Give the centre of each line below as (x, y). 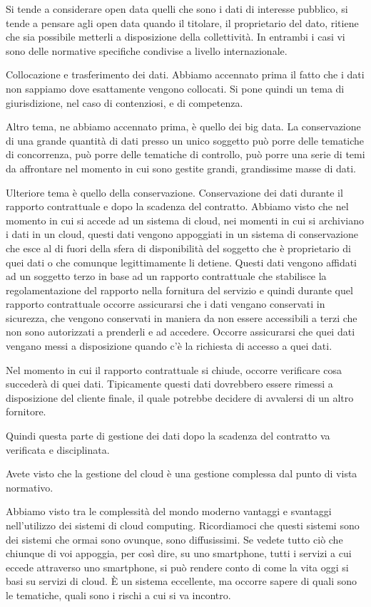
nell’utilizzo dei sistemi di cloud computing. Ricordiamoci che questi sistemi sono (183, 525)
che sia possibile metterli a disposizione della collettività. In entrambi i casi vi (176, 37)
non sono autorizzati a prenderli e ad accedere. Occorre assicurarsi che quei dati (181, 332)
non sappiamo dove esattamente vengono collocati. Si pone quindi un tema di (175, 88)
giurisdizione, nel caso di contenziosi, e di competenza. (124, 102)
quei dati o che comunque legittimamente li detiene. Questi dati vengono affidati (182, 262)
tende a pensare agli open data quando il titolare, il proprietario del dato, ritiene (182, 22)
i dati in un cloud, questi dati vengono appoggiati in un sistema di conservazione (182, 234)
